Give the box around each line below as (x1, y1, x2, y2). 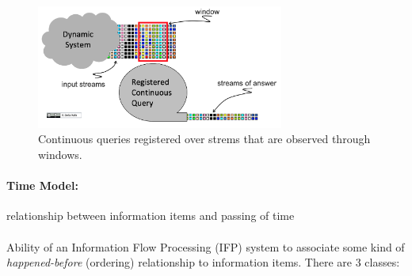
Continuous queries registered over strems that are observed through (38, 130, 371, 147)
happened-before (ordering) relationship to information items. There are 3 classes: (6, 254, 400, 270)
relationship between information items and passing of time (6, 207, 295, 224)
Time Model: (6, 177, 78, 194)
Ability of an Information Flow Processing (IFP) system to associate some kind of (6, 238, 405, 255)
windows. (38, 146, 82, 162)
